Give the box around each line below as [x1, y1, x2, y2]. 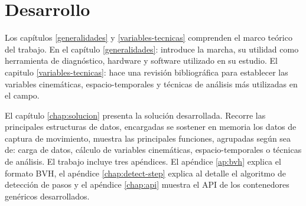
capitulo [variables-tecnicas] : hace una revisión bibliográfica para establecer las [5, 66, 288, 78]
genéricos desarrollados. [5, 189, 90, 202]
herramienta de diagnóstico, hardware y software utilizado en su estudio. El [5, 54, 278, 67]
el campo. [5, 89, 40, 102]
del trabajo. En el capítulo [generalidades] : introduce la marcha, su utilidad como [5, 42, 299, 55]
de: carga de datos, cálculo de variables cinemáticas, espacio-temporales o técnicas [5, 143, 302, 156]
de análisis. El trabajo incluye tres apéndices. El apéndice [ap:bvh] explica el [5, 155, 281, 168]
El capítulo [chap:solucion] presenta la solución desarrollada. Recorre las [5, 109, 266, 121]
